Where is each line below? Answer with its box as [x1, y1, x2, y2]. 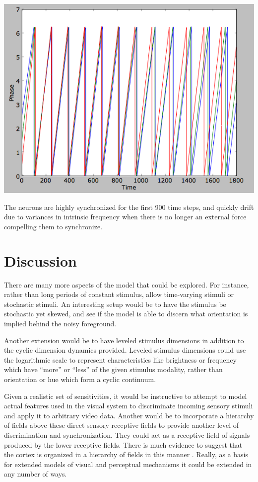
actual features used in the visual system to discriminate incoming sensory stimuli [4, 400, 253, 411]
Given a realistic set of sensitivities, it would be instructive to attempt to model [4, 390, 247, 401]
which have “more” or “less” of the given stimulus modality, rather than [4, 364, 223, 375]
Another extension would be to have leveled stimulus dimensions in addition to [4, 335, 244, 345]
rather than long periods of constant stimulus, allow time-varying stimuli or [4, 289, 234, 299]
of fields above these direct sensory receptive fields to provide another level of [4, 420, 239, 430]
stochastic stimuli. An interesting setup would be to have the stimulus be [4, 298, 226, 309]
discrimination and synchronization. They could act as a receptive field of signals [4, 429, 250, 440]
